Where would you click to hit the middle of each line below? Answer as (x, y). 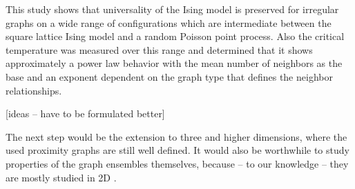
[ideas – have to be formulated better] (85, 113)
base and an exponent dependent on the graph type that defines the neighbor (169, 76)
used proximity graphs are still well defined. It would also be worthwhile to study (177, 150)
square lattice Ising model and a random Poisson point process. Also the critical (175, 36)
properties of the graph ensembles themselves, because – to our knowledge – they (177, 163)
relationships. (34, 90)
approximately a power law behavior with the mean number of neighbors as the (174, 63)
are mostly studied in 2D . (61, 177)
